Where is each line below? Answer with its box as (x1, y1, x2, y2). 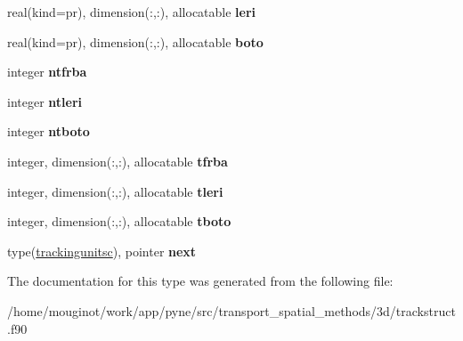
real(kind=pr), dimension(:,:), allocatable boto (7, 32, 264, 51)
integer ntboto (7, 122, 90, 141)
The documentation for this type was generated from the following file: (7, 272, 394, 290)
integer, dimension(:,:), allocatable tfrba (7, 151, 228, 170)
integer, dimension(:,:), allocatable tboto (7, 212, 231, 231)
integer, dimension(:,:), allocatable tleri (7, 182, 223, 200)
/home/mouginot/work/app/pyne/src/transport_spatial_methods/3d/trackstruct (7, 301, 456, 320)
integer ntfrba (7, 62, 87, 81)
